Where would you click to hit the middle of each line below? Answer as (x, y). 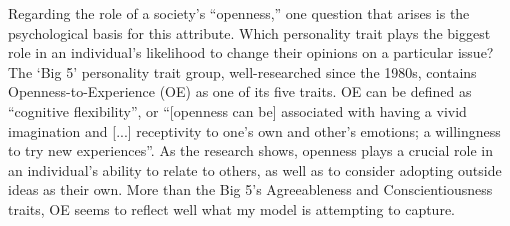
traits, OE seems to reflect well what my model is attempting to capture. (232, 208)
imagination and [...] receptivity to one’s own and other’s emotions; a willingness (254, 130)
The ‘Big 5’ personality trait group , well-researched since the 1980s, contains (242, 71)
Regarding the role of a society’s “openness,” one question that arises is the (239, 13)
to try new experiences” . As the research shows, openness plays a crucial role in (250, 150)
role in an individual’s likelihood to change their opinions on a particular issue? (251, 52)
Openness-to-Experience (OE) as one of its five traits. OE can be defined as (240, 91)
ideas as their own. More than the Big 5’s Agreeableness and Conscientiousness (250, 189)
